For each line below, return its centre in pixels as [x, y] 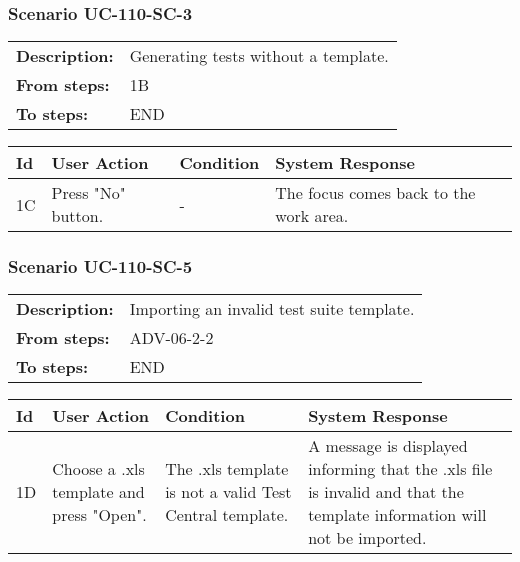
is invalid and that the [386, 492]
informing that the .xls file [400, 469]
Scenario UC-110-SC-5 [100, 266]
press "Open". [99, 515]
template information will [397, 515]
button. [77, 216]
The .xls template [227, 469]
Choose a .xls [98, 469]
